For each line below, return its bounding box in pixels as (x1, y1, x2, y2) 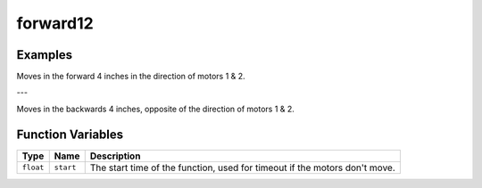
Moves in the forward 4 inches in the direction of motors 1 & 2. (16, 71, 245, 82)
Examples (16, 47, 73, 62)
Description (89, 150, 141, 162)
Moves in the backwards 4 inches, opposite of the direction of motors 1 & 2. (16, 103, 295, 114)
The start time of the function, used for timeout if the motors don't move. (89, 161, 396, 174)
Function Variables (16, 127, 124, 142)
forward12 (16, 13, 94, 33)
